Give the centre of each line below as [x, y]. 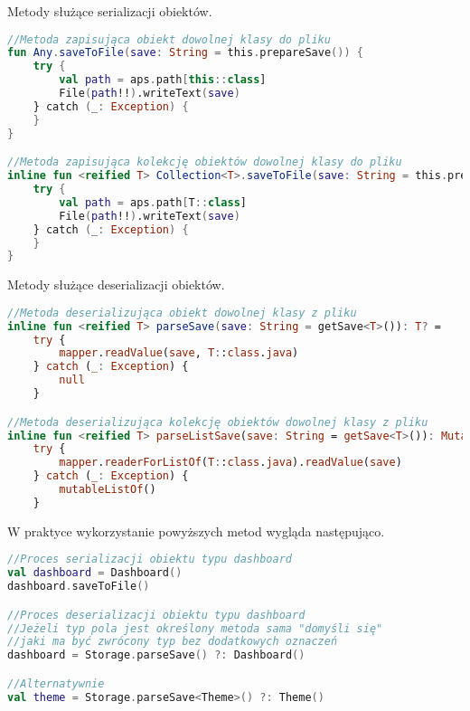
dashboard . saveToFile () [79, 587]
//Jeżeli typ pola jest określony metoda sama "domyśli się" [195, 628]
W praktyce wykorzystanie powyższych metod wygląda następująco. [196, 531]
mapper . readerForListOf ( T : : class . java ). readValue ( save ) [230, 463]
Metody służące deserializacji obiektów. [116, 284]
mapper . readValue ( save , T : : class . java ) [179, 353]
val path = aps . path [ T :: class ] [153, 202]
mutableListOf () [108, 489]
